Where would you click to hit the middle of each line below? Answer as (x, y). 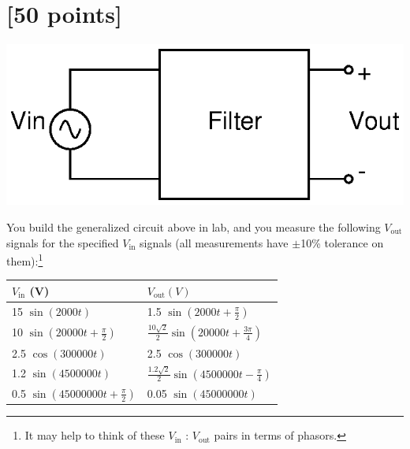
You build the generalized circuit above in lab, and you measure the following (194, 227)
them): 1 (25, 260)
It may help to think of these (95, 435)
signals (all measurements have (214, 242)
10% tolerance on (342, 242)
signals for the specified (63, 242)
